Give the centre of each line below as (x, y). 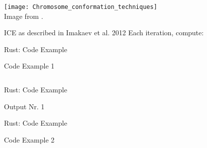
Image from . (24, 16)
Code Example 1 (29, 66)
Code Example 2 (29, 139)
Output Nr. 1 (24, 106)
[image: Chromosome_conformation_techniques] (81, 7)
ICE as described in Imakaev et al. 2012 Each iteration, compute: (104, 33)
